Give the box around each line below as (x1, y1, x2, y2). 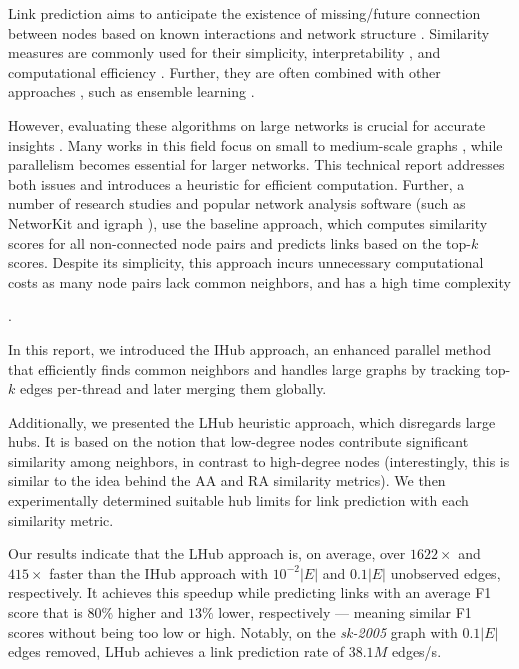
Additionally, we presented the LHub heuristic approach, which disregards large (8, 411, 496, 432)
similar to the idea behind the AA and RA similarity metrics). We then (8, 470, 446, 491)
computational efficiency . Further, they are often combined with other (8, 61, 441, 82)
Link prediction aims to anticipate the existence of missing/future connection (8, 3, 481, 23)
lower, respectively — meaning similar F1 (218, 602, 472, 623)
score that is (8, 602, 83, 623)
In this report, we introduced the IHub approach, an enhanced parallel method (8, 338, 491, 359)
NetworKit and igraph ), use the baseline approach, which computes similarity (8, 212, 488, 233)
